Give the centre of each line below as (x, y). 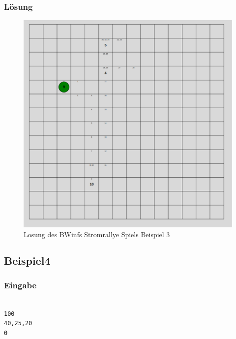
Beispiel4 (27, 261)
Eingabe (20, 285)
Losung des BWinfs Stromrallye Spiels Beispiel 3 (97, 234)
